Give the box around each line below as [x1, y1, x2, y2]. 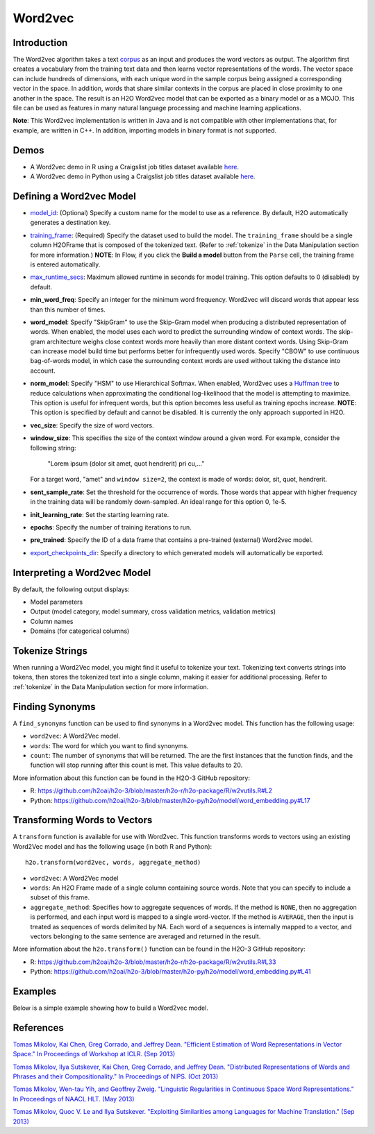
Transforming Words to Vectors [12, 814, 153, 826]
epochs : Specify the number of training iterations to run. [30, 523, 192, 531]
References [12, 1022, 64, 1033]
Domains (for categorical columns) [30, 627, 130, 635]
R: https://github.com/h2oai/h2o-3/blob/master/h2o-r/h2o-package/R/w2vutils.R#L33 [30, 958, 276, 966]
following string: [30, 443, 76, 452]
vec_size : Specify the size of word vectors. [30, 421, 154, 430]
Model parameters [30, 598, 83, 607]
